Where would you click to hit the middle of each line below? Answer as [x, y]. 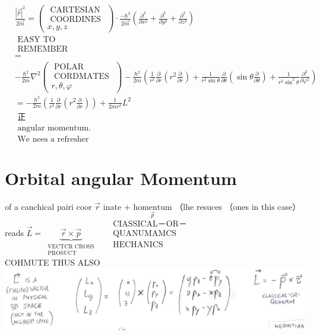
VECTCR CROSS [71, 246]
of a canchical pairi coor [48, 206]
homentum [153, 207]
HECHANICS [138, 245]
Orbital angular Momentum [121, 178]
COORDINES [76, 20]
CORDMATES [82, 77]
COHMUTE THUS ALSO [53, 262]
